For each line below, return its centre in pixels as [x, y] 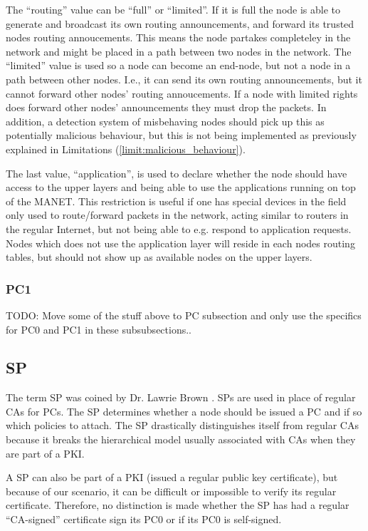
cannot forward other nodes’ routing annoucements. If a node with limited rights [182, 93]
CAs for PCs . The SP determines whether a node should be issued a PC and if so [184, 411]
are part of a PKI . [45, 453]
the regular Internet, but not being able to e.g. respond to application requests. [179, 228]
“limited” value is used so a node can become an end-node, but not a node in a [178, 65]
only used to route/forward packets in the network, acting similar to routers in [177, 215]
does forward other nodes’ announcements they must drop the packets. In [166, 107]
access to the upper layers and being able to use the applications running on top [181, 187]
